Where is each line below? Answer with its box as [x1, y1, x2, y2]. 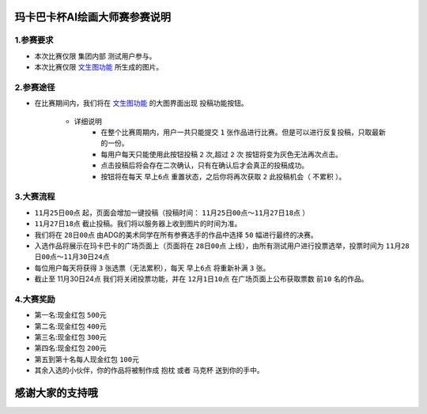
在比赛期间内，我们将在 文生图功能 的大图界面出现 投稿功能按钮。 [34, 99, 248, 108]
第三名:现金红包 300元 [34, 333, 107, 342]
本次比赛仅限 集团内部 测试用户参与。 [34, 51, 157, 61]
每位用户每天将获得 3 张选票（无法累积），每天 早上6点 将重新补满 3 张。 [34, 263, 270, 273]
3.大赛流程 [14, 191, 55, 202]
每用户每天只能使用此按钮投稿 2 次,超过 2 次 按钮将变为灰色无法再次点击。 [100, 149, 343, 159]
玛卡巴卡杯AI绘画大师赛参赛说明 [14, 10, 172, 24]
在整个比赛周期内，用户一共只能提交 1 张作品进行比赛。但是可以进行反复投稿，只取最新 [100, 127, 387, 137]
